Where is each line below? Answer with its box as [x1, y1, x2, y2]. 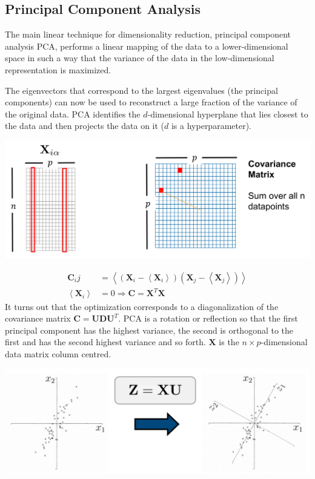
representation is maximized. [5, 63, 111, 76]
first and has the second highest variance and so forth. [5, 335, 206, 348]
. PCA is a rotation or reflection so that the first [118, 312, 298, 325]
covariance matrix [5, 312, 71, 325]
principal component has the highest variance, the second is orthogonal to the [5, 323, 294, 336]
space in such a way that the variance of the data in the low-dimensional [5, 51, 274, 64]
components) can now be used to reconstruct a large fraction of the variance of [5, 96, 297, 108]
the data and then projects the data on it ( [5, 119, 165, 132]
